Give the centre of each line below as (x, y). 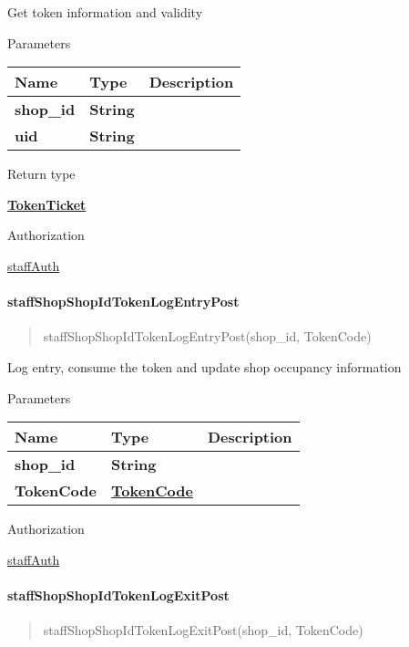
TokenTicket (47, 204)
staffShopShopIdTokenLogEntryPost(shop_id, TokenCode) (207, 336)
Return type (41, 174)
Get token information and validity (105, 12)
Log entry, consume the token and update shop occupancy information (204, 366)
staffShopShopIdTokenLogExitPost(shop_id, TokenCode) (203, 630)
